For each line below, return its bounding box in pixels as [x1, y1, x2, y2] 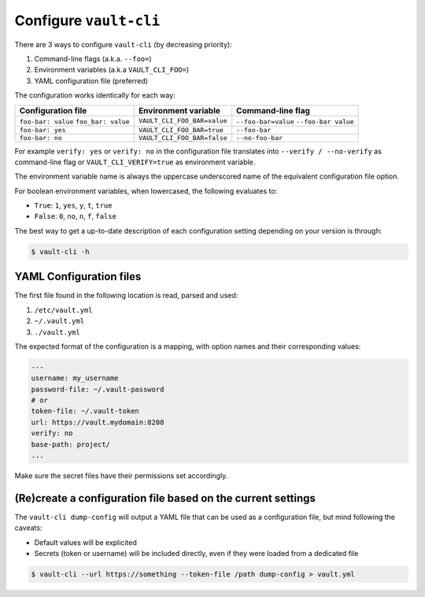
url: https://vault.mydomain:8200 [31, 418, 164, 426]
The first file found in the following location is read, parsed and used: [14, 291, 238, 300]
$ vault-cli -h [31, 247, 90, 256]
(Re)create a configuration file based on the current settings [14, 492, 316, 505]
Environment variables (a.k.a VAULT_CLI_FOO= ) [34, 65, 190, 75]
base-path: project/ [31, 440, 110, 448]
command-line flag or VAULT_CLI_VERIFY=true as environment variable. [14, 157, 256, 167]
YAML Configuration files [14, 270, 142, 283]
